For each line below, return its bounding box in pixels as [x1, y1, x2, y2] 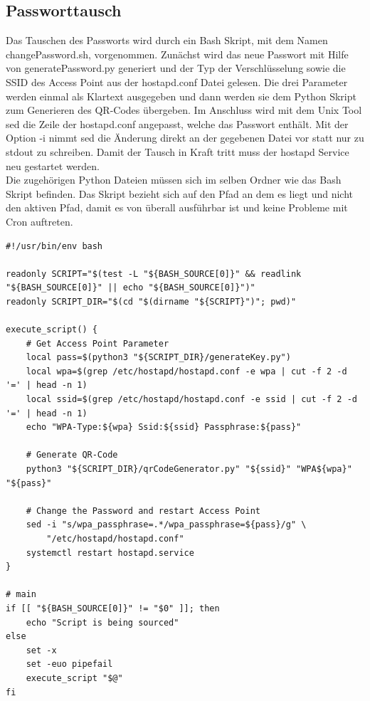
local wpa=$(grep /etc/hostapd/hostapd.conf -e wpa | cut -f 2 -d [26, 366, 347, 376]
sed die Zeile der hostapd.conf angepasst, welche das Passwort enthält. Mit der [6, 116, 349, 131]
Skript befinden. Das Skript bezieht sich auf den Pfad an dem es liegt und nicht [6, 186, 354, 201]
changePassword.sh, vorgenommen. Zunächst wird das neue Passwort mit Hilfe [6, 46, 349, 61]
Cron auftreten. [6, 214, 73, 228]
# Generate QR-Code [26, 450, 118, 460]
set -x [26, 645, 57, 655]
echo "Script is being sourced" [26, 617, 179, 628]
